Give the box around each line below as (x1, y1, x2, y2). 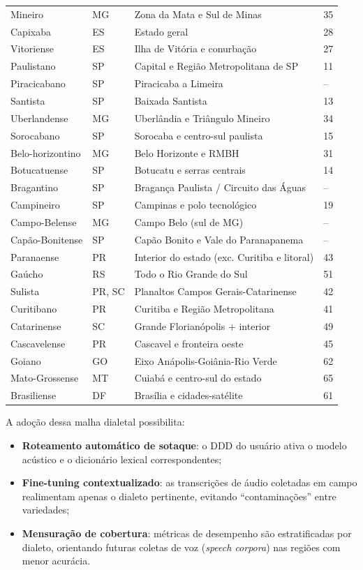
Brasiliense (10, 388, 57, 403)
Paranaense (10, 249, 59, 264)
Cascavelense (10, 336, 66, 350)
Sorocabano (10, 128, 60, 142)
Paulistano (10, 59, 56, 73)
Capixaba (10, 24, 51, 38)
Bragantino (10, 180, 58, 195)
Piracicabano (10, 76, 66, 91)
